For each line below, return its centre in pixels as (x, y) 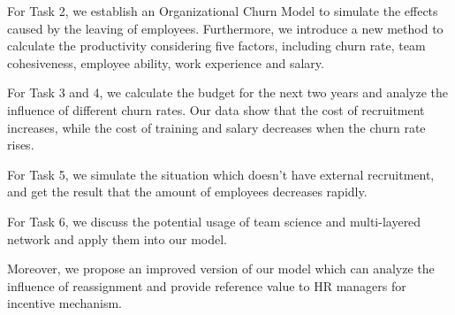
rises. (21, 145)
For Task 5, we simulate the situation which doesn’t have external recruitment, (221, 174)
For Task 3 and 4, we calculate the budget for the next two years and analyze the (227, 92)
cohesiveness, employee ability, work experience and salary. (166, 62)
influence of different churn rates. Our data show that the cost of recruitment (216, 109)
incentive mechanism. (64, 303)
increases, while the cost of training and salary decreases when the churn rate (216, 127)
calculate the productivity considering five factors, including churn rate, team (216, 46)
